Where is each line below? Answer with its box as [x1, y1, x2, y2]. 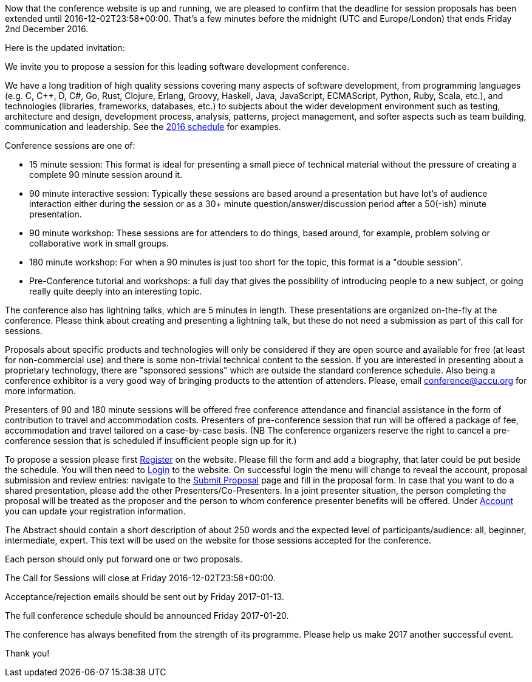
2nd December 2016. [5, 24, 89, 34]
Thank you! [5, 648, 50, 658]
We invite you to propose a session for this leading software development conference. [5, 61, 350, 72]
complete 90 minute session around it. [29, 169, 183, 180]
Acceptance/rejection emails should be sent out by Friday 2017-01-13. [5, 592, 284, 602]
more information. [5, 386, 76, 396]
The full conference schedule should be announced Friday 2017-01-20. [5, 610, 289, 621]
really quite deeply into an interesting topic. [29, 286, 202, 296]
